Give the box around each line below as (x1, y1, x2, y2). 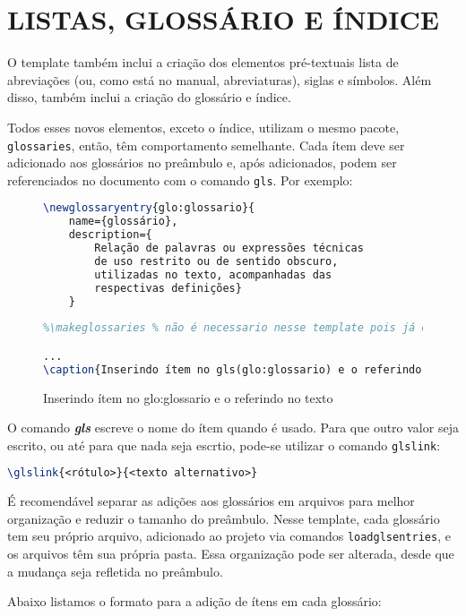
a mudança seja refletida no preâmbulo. (7, 561, 223, 580)
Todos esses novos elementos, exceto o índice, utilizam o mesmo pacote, (7, 117, 400, 136)
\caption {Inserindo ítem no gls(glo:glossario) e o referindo (43, 363, 422, 376)
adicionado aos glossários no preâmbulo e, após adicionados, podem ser (7, 153, 397, 172)
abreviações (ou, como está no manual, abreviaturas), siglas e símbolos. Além (7, 70, 432, 89)
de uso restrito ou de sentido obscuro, (94, 254, 339, 268)
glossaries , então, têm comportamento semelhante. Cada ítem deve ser (7, 135, 405, 154)
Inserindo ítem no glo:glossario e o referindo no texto (43, 388, 333, 406)
